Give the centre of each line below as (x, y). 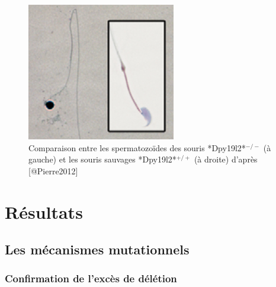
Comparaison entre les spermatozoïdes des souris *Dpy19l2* (137, 147)
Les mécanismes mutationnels (97, 249)
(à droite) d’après (226, 159)
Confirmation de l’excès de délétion (91, 278)
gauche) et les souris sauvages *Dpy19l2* (102, 159)
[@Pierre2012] (53, 170)
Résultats (44, 211)
